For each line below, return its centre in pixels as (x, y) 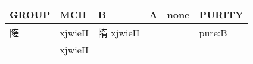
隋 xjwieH (119, 33)
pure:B (213, 32)
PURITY (221, 14)
